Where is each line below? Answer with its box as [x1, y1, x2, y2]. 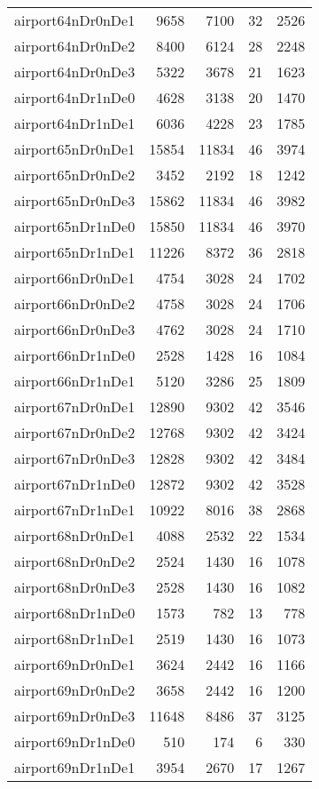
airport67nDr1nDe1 [14, 499, 136, 520]
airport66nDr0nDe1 [14, 267, 136, 288]
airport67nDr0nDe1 [14, 396, 136, 417]
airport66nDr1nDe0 [14, 345, 136, 365]
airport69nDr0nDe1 [14, 654, 136, 674]
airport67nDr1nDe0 [14, 474, 136, 494]
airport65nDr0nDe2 [14, 164, 136, 185]
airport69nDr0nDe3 [14, 705, 136, 726]
